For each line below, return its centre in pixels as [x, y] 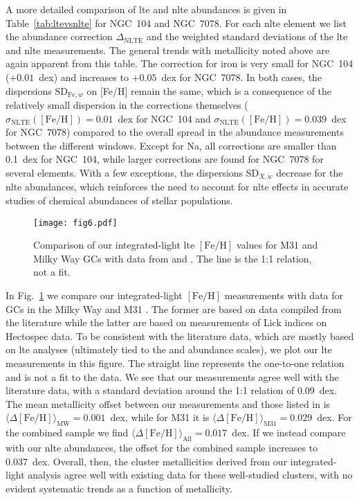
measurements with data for [284, 295]
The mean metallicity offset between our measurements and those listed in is [168, 403]
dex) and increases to [84, 77]
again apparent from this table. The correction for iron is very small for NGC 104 [179, 63]
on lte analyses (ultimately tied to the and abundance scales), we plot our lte [169, 349]
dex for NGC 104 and [164, 118]
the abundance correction [59, 36]
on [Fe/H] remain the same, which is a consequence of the [209, 90]
